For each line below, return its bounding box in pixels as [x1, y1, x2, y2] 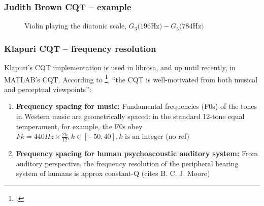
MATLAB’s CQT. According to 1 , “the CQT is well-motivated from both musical [4, 72, 258, 84]
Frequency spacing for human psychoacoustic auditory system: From [16, 148, 258, 159]
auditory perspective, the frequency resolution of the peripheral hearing [16, 158, 239, 168]
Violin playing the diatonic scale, [24, 20, 127, 31]
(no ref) [166, 131, 190, 141]
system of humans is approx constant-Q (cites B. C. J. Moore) [16, 168, 210, 179]
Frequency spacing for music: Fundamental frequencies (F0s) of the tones [16, 101, 257, 111]
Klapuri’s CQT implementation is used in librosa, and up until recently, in [4, 62, 236, 73]
